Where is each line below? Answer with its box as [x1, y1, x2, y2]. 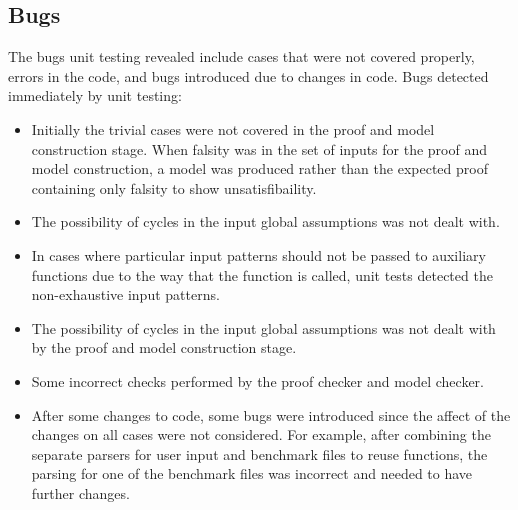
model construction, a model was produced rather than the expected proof [31, 158, 488, 179]
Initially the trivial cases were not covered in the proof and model [31, 118, 435, 139]
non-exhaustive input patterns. [31, 284, 220, 305]
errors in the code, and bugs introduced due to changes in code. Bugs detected [8, 65, 489, 86]
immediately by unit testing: [8, 85, 182, 106]
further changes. [31, 482, 130, 503]
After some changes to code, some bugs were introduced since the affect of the [31, 404, 511, 425]
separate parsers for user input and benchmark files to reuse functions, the [31, 443, 488, 464]
